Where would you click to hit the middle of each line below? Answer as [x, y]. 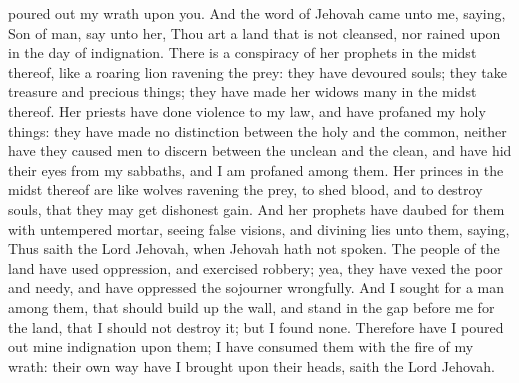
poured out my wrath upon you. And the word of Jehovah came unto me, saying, [257, 13]
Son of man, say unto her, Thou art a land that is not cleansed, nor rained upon [254, 32]
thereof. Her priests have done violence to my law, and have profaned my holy [247, 110]
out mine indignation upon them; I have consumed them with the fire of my [241, 346]
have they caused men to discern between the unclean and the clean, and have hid [260, 150]
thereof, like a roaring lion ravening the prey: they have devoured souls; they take [257, 71]
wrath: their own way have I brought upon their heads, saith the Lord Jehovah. [251, 365]
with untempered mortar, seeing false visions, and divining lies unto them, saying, [259, 228]
